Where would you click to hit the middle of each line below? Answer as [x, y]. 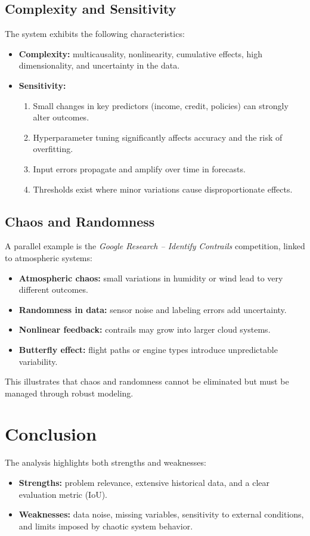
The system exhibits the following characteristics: [95, 34]
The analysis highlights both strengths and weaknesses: [106, 462]
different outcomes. [53, 289]
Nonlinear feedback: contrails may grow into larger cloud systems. [145, 329]
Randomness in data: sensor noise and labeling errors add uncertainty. [153, 309]
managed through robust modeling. [69, 393]
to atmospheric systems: [49, 257]
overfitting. [53, 149]
